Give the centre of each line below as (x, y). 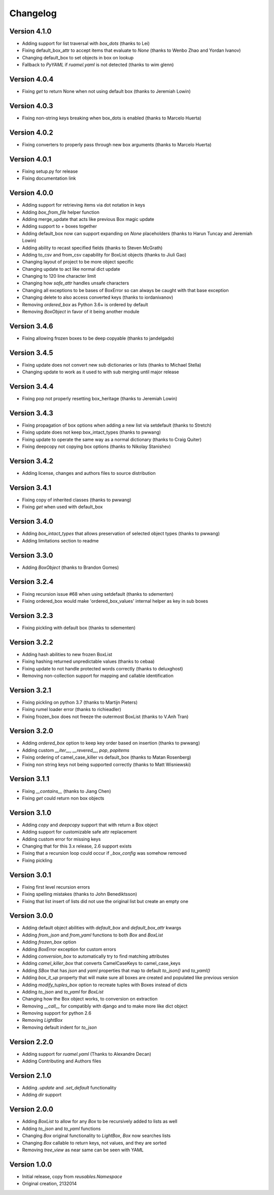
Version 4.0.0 (31, 193)
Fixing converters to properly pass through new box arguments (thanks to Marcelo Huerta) (117, 144)
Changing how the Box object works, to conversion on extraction (90, 999)
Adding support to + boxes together (60, 227)
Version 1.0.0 (31, 1164)
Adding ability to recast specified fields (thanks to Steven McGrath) (92, 248)
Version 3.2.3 (31, 615)
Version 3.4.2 (31, 461)
